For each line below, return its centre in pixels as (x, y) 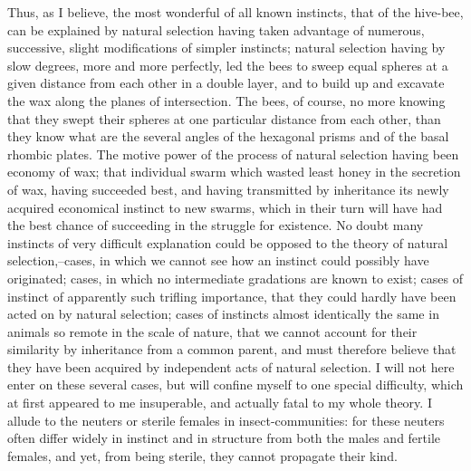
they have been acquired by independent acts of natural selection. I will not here (231, 366)
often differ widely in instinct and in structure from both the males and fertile (224, 438)
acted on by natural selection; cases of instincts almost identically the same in (223, 314)
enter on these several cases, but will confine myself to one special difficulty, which (235, 384)
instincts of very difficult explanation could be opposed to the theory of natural (228, 242)
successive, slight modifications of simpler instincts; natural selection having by (226, 48)
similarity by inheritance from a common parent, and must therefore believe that (232, 349)
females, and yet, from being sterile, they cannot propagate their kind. (202, 455)
